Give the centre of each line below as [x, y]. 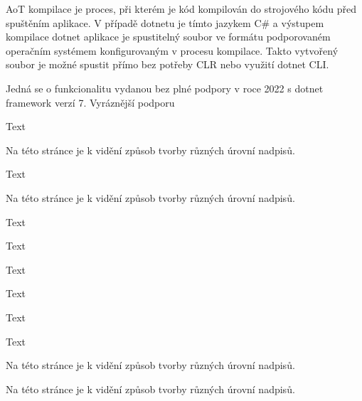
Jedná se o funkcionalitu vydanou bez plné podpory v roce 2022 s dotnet [165, 88]
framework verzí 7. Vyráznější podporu [90, 102]
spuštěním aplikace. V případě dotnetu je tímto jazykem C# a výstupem [165, 22]
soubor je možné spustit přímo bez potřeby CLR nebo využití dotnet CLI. [167, 64]
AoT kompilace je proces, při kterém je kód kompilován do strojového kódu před [181, 9]
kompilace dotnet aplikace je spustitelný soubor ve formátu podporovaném [168, 37]
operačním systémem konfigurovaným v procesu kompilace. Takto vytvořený [172, 50]
